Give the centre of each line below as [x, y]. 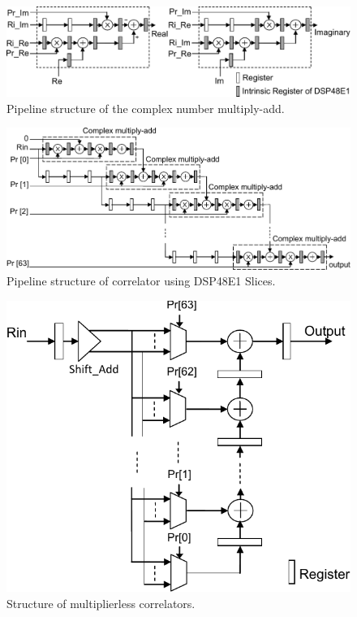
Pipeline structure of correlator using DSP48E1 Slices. [141, 281]
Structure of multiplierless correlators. [101, 603]
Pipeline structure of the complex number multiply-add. [146, 108]
